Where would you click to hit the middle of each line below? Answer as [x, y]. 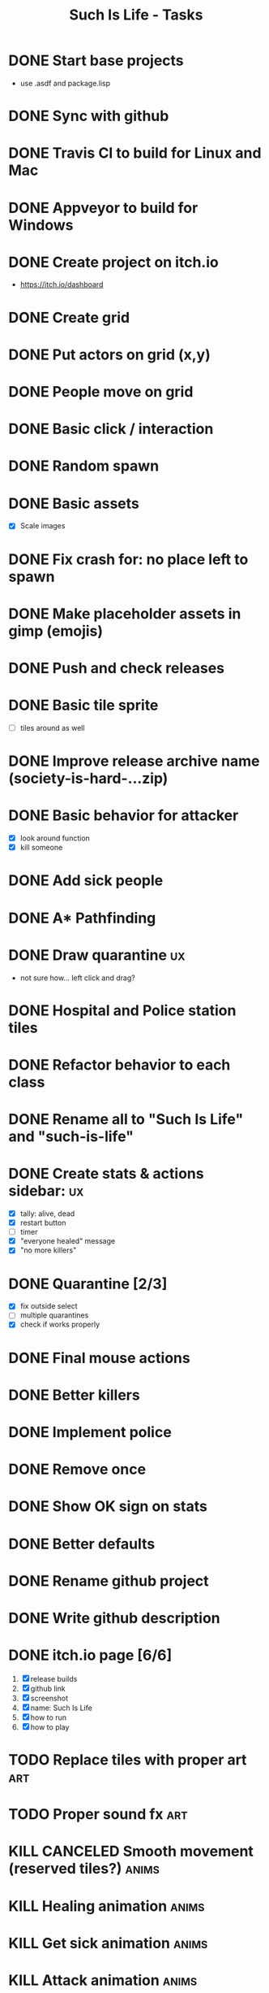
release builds [54, 1678]
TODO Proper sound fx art [98, 1815]
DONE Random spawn [84, 466]
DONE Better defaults [82, 1544]
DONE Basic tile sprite [83, 706]
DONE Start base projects [96, 61]
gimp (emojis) [56, 631]
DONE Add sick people [86, 881]
